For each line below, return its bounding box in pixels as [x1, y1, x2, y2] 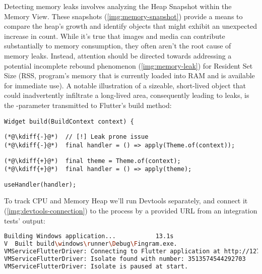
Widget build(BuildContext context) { [4, 118, 134, 125]
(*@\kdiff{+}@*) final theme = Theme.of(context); [4, 157, 181, 165]
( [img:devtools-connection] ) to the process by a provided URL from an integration [4, 205, 257, 216]
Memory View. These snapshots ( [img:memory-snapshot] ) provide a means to [4, 11, 243, 21]
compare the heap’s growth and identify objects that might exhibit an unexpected [4, 21, 257, 31]
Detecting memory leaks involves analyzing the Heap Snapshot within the [4, 1, 232, 11]
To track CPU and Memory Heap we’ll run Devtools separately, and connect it [4, 195, 248, 206]
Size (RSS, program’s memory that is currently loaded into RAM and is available [4, 70, 255, 81]
